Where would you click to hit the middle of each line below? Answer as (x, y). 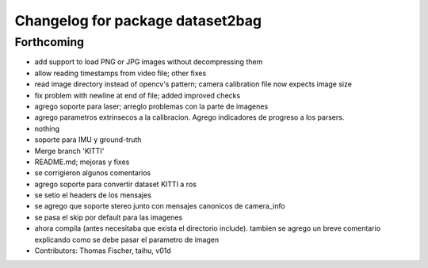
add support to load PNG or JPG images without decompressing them (149, 62)
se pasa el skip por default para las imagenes (109, 217)
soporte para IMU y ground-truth (88, 140)
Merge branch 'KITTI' (69, 151)
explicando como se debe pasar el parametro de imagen (127, 239)
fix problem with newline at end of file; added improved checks (138, 95)
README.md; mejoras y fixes (82, 162)
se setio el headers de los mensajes (93, 195)
